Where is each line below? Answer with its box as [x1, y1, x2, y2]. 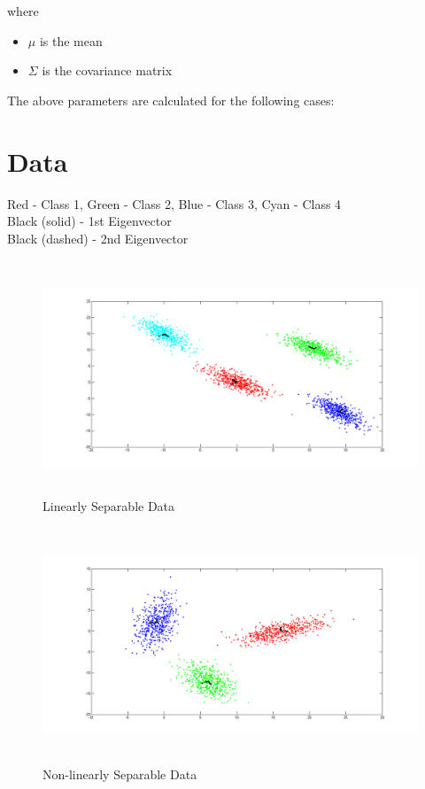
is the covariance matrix [42, 61, 173, 80]
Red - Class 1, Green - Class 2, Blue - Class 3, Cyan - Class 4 [7, 194, 342, 213]
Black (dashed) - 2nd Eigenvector [7, 228, 189, 247]
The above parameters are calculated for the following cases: [7, 90, 335, 109]
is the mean [39, 31, 103, 50]
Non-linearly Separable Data [42, 765, 197, 784]
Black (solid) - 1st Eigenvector [7, 212, 172, 230]
